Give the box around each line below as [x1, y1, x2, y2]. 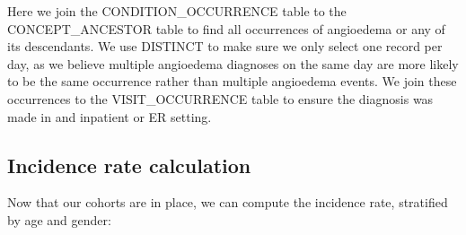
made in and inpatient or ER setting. [7, 107, 212, 126]
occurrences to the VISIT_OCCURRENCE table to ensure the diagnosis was [7, 89, 434, 108]
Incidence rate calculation [7, 151, 251, 178]
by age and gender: [7, 210, 111, 229]
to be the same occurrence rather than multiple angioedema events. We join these [7, 72, 457, 91]
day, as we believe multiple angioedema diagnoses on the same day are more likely [7, 54, 459, 73]
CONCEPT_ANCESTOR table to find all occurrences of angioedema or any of [7, 19, 445, 38]
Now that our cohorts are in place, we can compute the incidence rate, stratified [7, 193, 448, 212]
